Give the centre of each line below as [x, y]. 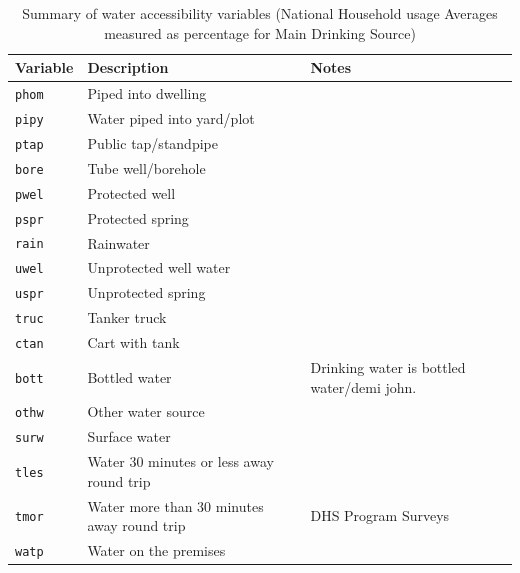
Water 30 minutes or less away [180, 461]
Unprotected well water [159, 267]
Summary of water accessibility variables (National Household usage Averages [260, 13]
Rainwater [118, 242]
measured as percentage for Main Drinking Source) [260, 32]
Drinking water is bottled [388, 367]
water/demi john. [363, 386]
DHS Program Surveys [380, 515]
